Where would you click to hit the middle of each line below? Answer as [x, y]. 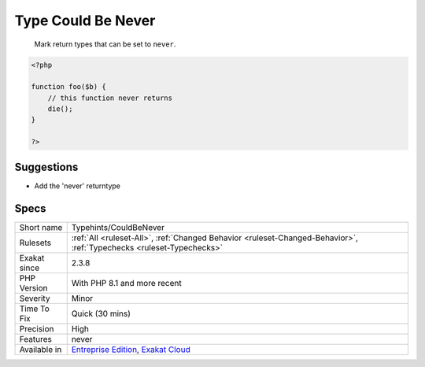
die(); [60, 109]
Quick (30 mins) [101, 313]
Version [33, 287]
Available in [41, 349]
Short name [41, 227]
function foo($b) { [68, 87]
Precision [37, 328]
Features [36, 339]
